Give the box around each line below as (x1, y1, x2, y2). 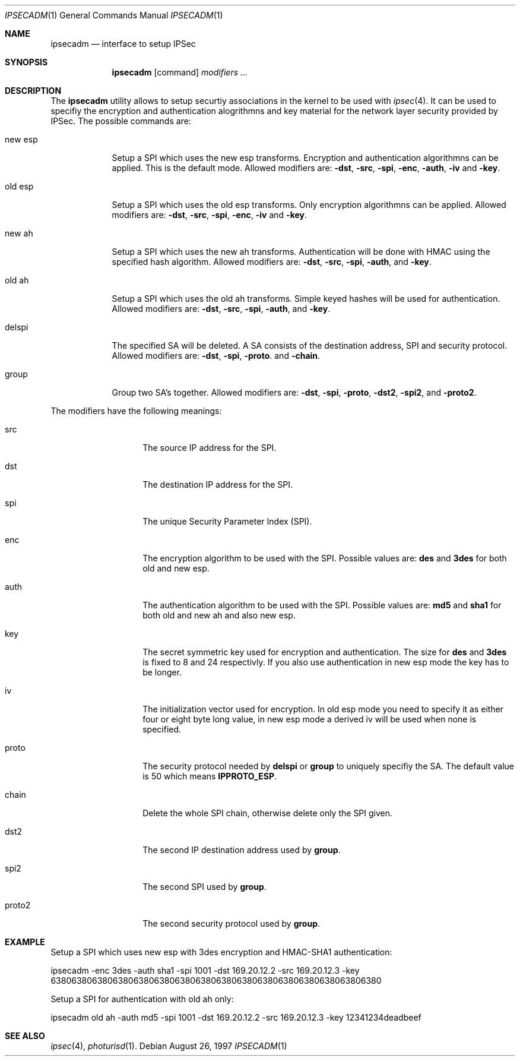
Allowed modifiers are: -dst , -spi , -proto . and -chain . (112, 350, 321, 361)
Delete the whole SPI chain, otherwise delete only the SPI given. (142, 808, 393, 818)
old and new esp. (142, 563, 210, 573)
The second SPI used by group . (142, 882, 267, 892)
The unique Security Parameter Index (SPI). (142, 516, 312, 526)
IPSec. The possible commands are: (50, 116, 191, 126)
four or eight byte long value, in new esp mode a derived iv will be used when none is (142, 714, 477, 724)
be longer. (142, 667, 182, 677)
